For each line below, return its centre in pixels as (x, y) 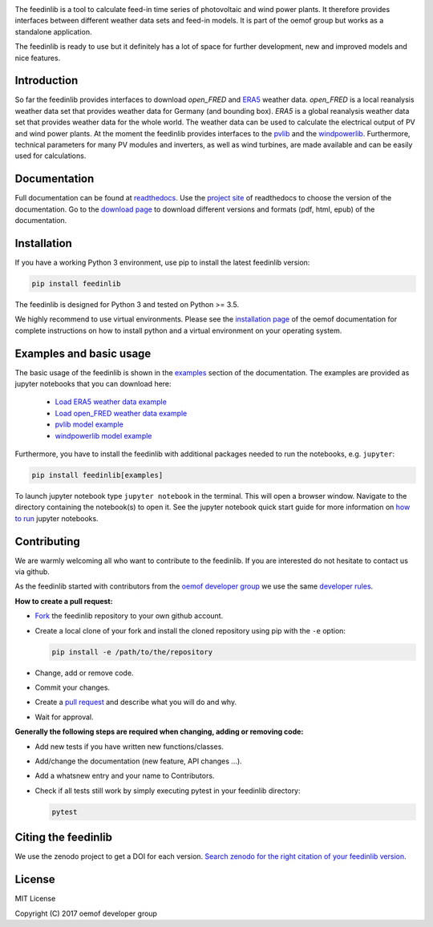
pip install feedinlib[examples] (97, 475)
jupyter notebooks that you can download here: (93, 384)
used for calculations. (51, 156)
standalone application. (53, 31)
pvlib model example (89, 424)
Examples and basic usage (83, 353)
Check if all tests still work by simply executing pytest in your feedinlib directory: (168, 791)
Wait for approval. (64, 717)
